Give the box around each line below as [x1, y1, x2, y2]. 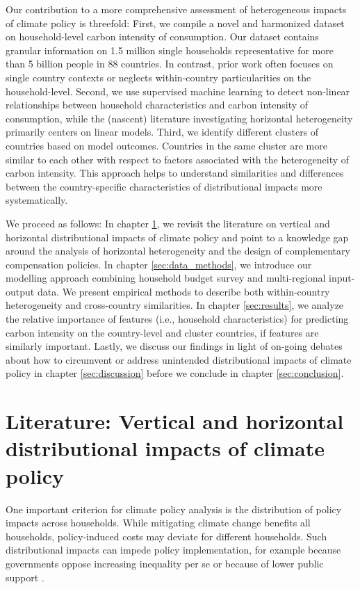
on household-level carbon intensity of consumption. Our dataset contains [6, 29, 319, 44]
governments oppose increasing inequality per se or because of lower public [6, 556, 324, 570]
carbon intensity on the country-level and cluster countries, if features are [6, 325, 319, 339]
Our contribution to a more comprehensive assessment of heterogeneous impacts [6, 2, 347, 16]
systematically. [6, 193, 68, 207]
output [6, 284, 35, 298]
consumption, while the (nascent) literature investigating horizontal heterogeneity [6, 111, 353, 125]
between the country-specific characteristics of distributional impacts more [6, 179, 322, 193]
